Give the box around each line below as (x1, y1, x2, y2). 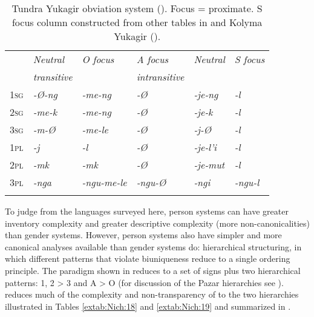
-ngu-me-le (82, 175, 127, 189)
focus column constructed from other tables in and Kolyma (11, 15, 263, 29)
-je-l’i (194, 140, 217, 154)
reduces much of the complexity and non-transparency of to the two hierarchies (5, 288, 299, 301)
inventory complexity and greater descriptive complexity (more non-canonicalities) (5, 216, 310, 229)
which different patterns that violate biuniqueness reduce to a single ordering (5, 252, 290, 265)
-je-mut (194, 158, 225, 172)
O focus (82, 52, 114, 66)
